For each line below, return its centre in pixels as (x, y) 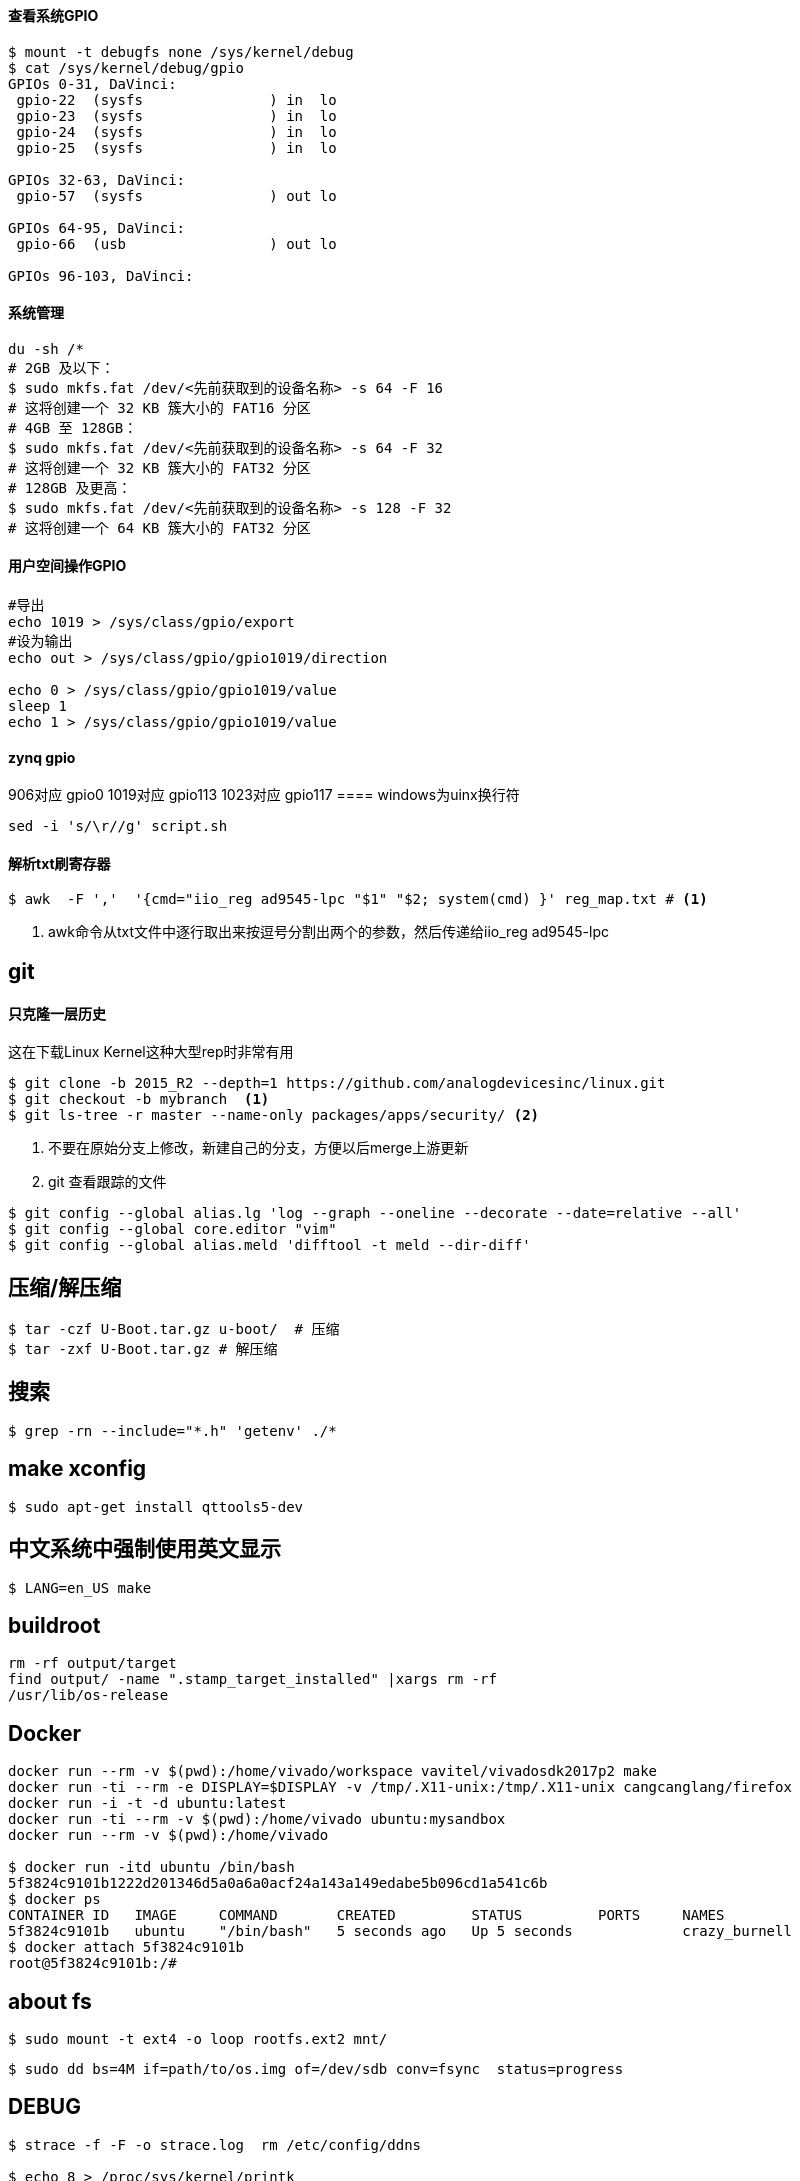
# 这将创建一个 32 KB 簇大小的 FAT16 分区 (159, 407)
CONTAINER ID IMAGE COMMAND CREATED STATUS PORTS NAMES (366, 1915)
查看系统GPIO (53, 15)
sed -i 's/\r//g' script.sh (118, 826)
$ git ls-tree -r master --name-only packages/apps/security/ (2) (274, 1115)
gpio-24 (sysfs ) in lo (176, 131)
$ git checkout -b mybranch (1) (139, 1099)
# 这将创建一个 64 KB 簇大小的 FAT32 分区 (159, 527)
